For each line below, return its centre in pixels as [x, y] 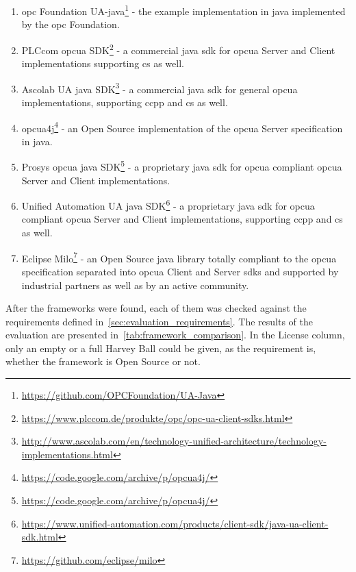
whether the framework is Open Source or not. [103, 361]
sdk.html [40, 537]
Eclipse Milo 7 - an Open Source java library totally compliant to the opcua [179, 257]
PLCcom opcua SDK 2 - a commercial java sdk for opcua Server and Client [178, 49]
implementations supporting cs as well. [103, 63]
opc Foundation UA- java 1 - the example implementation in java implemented [183, 10]
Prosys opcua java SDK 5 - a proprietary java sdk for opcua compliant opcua [182, 166]
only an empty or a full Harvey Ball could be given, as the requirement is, [161, 348]
